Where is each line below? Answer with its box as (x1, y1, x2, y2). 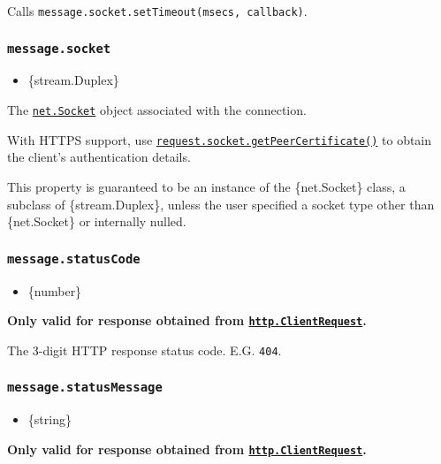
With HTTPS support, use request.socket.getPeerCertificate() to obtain (7, 130, 432, 148)
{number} (27, 281, 82, 300)
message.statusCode (7, 251, 141, 266)
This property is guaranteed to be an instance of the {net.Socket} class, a (7, 177, 406, 195)
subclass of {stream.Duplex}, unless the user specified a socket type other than (7, 194, 435, 213)
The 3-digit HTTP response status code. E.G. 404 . (7, 340, 282, 359)
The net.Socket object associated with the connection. (7, 101, 307, 119)
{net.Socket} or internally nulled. (7, 212, 186, 231)
